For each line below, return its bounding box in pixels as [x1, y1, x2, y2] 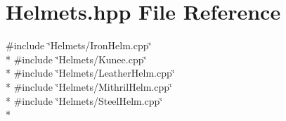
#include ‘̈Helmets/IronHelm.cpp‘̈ [6, 38, 152, 53]
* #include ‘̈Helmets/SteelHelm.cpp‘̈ [6, 93, 163, 108]
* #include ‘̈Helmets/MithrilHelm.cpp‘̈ [6, 79, 172, 94]
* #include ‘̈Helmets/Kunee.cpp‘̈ [6, 51, 147, 66]
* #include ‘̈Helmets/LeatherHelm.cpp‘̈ [6, 65, 175, 80]
